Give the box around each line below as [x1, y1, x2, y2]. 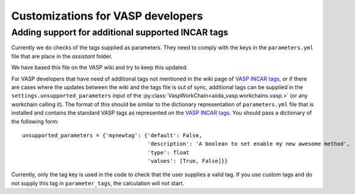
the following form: [11, 118, 59, 125]
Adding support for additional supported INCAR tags [11, 27, 229, 38]
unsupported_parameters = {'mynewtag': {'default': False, [22, 132, 203, 138]
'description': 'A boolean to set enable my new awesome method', [147, 140, 350, 148]
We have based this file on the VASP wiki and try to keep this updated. [11, 64, 188, 71]
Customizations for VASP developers [11, 9, 204, 23]
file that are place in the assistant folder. [11, 52, 113, 60]
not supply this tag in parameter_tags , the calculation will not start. [11, 179, 184, 187]
